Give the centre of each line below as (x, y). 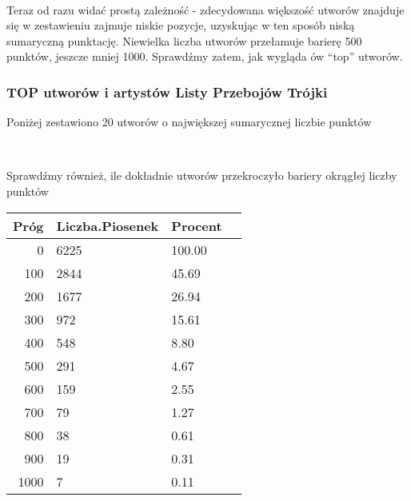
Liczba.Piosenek (108, 225)
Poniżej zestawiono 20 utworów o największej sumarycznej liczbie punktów (189, 122)
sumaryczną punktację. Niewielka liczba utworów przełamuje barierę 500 (184, 40)
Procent (197, 225)
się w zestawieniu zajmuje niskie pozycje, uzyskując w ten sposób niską (181, 25)
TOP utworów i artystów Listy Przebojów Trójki (167, 91)
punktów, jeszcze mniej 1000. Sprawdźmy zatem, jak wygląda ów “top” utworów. (205, 56)
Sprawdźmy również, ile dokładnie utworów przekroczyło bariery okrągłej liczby (202, 175)
